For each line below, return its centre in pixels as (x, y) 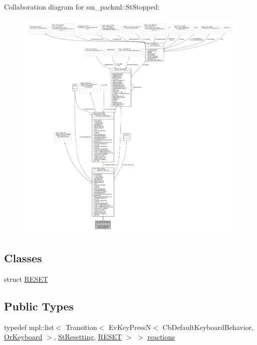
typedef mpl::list (29, 327)
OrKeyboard (23, 337)
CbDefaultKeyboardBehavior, (208, 327)
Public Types (39, 306)
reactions (161, 337)
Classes (23, 258)
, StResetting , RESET (88, 337)
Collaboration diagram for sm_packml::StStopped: (82, 7)
